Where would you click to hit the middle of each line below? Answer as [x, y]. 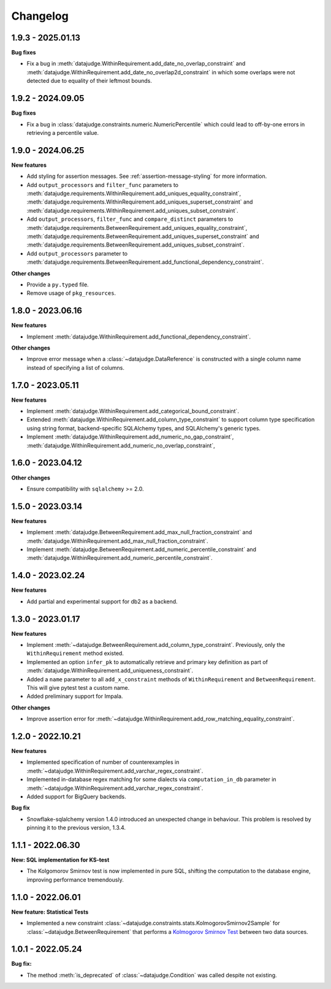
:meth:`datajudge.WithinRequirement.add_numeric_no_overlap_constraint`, [121, 445]
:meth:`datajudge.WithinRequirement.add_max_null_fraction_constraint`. [117, 541]
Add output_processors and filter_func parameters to [103, 185]
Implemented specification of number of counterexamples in [103, 762]
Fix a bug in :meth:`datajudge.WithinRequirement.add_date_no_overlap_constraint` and [136, 64]
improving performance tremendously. [75, 879]
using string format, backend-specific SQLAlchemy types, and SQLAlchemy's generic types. [143, 428]
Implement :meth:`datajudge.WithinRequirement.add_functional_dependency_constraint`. [139, 337]
